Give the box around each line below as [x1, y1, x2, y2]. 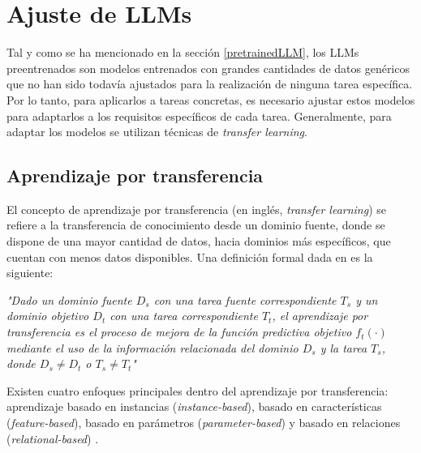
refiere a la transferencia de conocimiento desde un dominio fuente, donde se [6, 216, 385, 233]
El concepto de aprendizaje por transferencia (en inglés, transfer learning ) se [6, 200, 387, 217]
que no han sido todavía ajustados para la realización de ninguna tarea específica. [6, 75, 413, 92]
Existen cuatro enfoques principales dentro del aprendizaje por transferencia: [6, 382, 389, 399]
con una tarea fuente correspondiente [153, 291, 337, 308]
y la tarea [320, 339, 367, 356]
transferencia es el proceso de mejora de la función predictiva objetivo [6, 323, 352, 340]
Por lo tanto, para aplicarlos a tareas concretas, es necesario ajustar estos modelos [6, 91, 415, 108]
